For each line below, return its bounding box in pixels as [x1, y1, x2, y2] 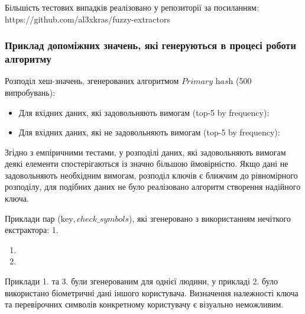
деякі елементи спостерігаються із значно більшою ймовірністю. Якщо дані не [5, 157, 288, 170]
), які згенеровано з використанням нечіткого [128, 212, 291, 224]
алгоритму [5, 51, 51, 66]
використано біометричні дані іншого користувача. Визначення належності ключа [5, 286, 298, 299]
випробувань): [5, 86, 56, 98]
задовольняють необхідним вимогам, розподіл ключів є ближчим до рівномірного [5, 169, 298, 181]
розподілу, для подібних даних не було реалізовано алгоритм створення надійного [5, 180, 301, 193]
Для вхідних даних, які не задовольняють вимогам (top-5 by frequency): [18, 126, 280, 138]
